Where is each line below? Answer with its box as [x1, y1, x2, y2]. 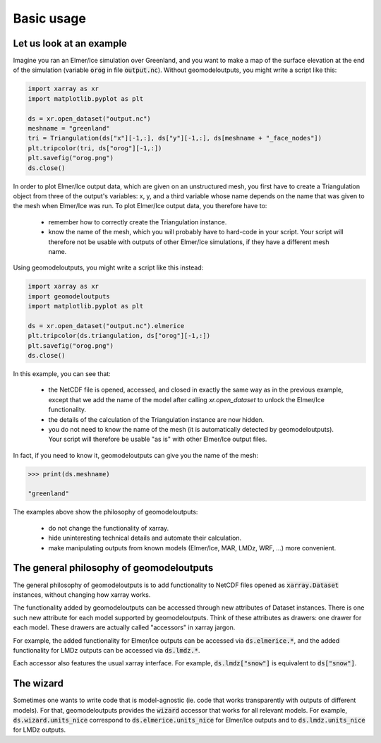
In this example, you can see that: [13, 369, 111, 377]
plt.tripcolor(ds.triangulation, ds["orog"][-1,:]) [28, 332, 211, 340]
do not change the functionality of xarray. [48, 524, 169, 532]
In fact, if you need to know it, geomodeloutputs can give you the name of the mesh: [13, 451, 259, 459]
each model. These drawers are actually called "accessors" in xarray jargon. [13, 623, 236, 632]
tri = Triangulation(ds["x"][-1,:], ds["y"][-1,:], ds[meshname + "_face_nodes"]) [28, 134, 322, 143]
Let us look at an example [13, 37, 127, 49]
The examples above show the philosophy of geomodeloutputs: [13, 508, 198, 517]
